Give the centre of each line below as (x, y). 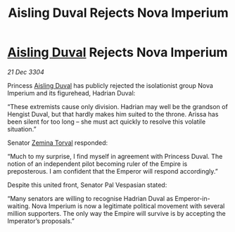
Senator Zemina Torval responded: (58, 143)
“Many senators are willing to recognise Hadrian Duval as (90, 198)
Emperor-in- (192, 198)
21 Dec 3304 (26, 72)
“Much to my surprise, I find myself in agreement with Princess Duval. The (115, 156)
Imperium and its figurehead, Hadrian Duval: (71, 93)
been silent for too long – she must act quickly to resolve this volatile (107, 122)
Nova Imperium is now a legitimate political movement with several (128, 206)
